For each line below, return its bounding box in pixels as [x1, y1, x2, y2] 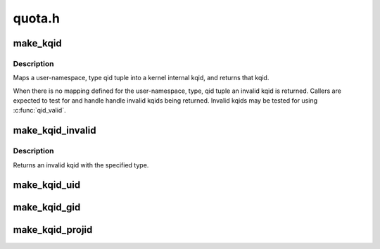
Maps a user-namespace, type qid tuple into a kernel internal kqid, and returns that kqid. [13, 74, 270, 82]
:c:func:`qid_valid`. [13, 106, 66, 115]
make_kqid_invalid [13, 124, 96, 136]
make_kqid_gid [13, 201, 81, 214]
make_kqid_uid [13, 179, 81, 191]
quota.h [13, 11, 60, 26]
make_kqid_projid [13, 224, 93, 236]
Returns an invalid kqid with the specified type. [13, 160, 149, 169]
